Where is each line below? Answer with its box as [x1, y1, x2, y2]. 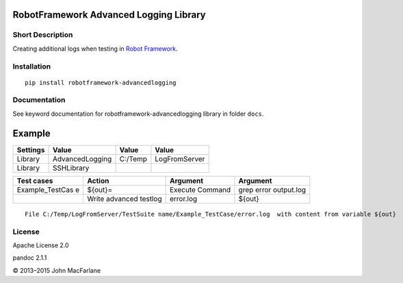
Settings [16, 145, 45, 154]
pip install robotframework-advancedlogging [25, 79, 177, 86]
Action [86, 175, 109, 185]
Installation [12, 62, 51, 71]
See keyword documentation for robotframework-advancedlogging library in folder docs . [12, 110, 264, 118]
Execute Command [169, 185, 231, 195]
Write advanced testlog [86, 194, 162, 204]
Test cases [16, 175, 53, 185]
